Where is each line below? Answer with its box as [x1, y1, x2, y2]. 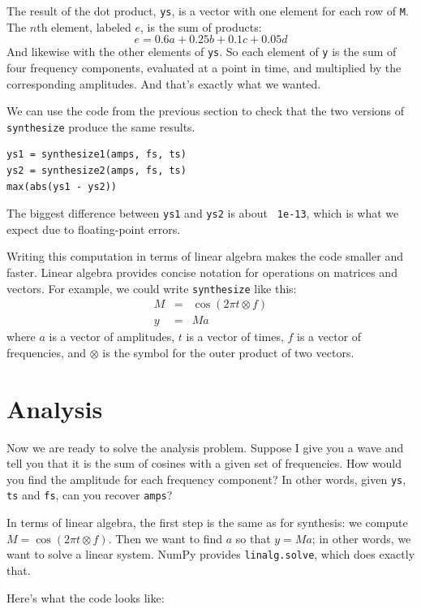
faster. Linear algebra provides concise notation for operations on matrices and [6, 263, 397, 280]
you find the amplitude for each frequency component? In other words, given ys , [6, 470, 406, 487]
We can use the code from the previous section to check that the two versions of [6, 102, 405, 119]
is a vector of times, [186, 328, 284, 345]
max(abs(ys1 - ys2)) [6, 180, 118, 192]
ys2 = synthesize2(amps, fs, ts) [6, 164, 187, 176]
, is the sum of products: [140, 18, 262, 35]
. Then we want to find [108, 529, 223, 546]
